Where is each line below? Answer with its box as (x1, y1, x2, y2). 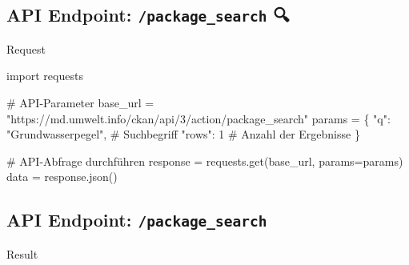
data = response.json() (6, 168, 118, 185)
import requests (6, 67, 83, 84)
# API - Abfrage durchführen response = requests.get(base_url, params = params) (6, 152, 403, 169)
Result (6, 245, 38, 262)
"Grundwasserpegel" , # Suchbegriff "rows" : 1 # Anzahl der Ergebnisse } (6, 126, 360, 143)
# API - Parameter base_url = (6, 94, 154, 110)
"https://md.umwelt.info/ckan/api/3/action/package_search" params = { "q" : (6, 110, 391, 126)
